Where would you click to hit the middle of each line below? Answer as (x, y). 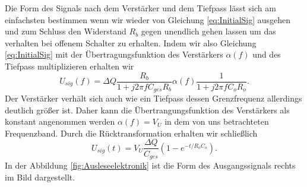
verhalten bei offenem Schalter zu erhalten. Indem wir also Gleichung (131, 42)
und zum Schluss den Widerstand (66, 31)
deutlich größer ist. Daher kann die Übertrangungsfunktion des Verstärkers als (147, 110)
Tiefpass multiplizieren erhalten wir (69, 66)
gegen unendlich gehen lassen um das (208, 31)
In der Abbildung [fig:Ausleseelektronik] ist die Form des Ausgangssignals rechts (150, 165)
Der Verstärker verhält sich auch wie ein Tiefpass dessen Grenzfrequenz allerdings (153, 98)
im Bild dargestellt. (40, 177)
